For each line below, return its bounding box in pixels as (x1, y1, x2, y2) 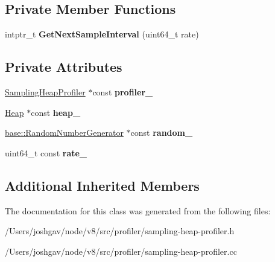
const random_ (130, 126, 193, 139)
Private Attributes (5, 57, 122, 76)
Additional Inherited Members (5, 176, 200, 194)
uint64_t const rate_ (5, 146, 87, 159)
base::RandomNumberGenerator (5, 126, 124, 139)
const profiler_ (92, 86, 153, 98)
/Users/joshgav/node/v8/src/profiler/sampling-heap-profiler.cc (5, 244, 237, 257)
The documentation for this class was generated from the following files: (5, 204, 271, 217)
